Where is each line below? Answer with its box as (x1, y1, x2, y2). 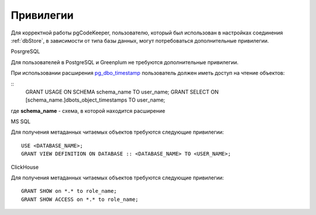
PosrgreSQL (11, 48, 40, 55)
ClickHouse (11, 164, 39, 171)
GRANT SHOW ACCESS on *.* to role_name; (21, 196, 139, 203)
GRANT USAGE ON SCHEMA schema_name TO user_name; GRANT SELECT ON (25, 88, 219, 95)
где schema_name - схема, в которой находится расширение (11, 107, 166, 114)
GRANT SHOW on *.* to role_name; (21, 188, 117, 195)
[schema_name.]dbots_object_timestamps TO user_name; (25, 96, 166, 103)
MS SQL (11, 118, 31, 125)
